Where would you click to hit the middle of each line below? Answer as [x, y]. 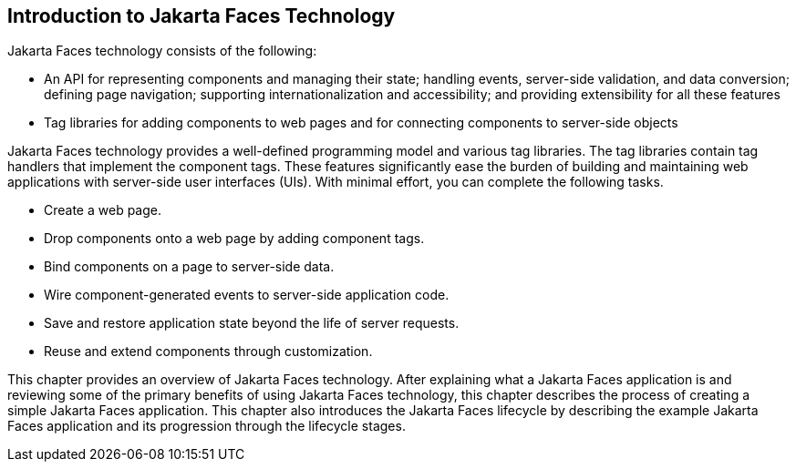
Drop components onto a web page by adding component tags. [234, 239]
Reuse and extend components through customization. [208, 352]
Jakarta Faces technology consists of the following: [162, 51]
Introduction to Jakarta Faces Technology [202, 16]
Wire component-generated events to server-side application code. [247, 295]
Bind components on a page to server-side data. [189, 267]
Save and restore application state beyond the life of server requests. [252, 323]
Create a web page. [103, 210]
